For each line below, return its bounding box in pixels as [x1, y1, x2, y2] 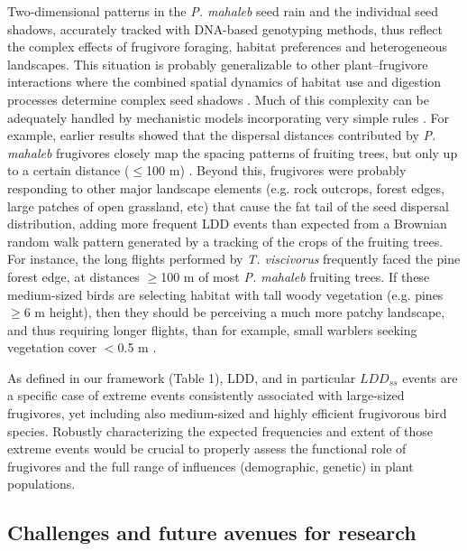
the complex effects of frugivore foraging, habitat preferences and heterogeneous [7, 37, 448, 56]
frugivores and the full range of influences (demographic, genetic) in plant [7, 456, 414, 475]
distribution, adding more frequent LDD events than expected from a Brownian [7, 214, 447, 233]
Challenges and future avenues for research [7, 518, 417, 546]
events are [402, 368, 458, 387]
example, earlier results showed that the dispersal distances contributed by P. [7, 126, 436, 145]
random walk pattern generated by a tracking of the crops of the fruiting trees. [7, 231, 444, 250]
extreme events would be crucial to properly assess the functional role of [7, 439, 407, 458]
